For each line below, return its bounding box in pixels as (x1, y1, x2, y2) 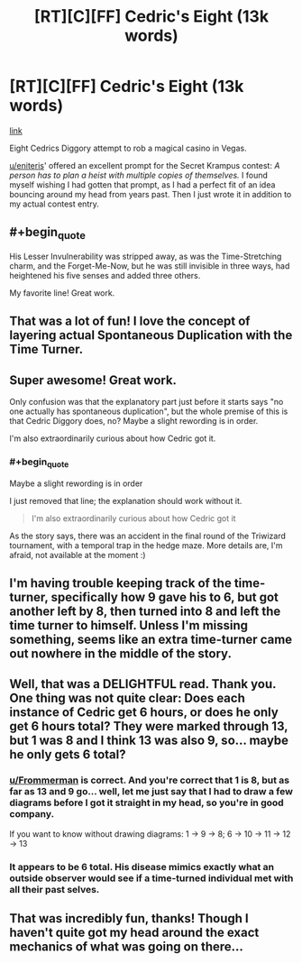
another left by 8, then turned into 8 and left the (9, 604, 281, 619)
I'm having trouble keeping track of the (9, 575, 232, 592)
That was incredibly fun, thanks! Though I (9, 911, 250, 926)
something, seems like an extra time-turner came (9, 632, 293, 647)
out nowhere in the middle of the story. (9, 647, 233, 662)
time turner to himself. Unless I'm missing (9, 618, 249, 633)
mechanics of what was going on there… (9, 940, 243, 955)
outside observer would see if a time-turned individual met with (9, 872, 294, 885)
